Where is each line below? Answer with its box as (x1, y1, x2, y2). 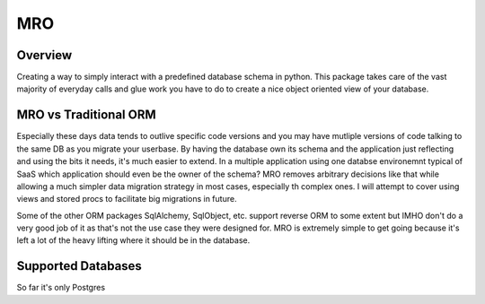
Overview (16, 48, 73, 63)
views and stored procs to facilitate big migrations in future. (16, 194, 237, 204)
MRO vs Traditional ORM (16, 108, 156, 123)
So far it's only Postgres (16, 282, 106, 293)
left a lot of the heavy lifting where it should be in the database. (16, 235, 251, 246)
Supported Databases (16, 258, 143, 274)
